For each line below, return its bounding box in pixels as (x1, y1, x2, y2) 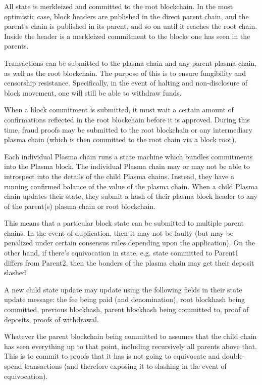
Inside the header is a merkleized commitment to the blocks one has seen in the (4, 30, 250, 41)
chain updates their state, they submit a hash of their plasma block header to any (4, 191, 257, 201)
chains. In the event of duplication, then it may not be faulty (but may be (4, 227, 233, 238)
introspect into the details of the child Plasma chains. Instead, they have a (4, 170, 234, 181)
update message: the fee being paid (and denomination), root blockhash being (4, 294, 245, 305)
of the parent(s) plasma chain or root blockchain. (4, 200, 156, 211)
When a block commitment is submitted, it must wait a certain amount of (4, 104, 234, 115)
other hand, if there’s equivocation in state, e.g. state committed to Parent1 (4, 247, 239, 258)
